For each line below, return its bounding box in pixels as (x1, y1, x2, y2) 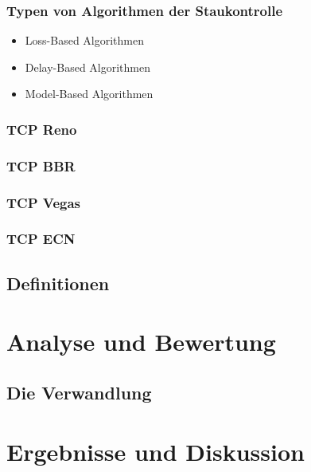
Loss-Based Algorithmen (25, 32, 144, 49)
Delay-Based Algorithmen (25, 58, 151, 75)
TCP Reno (6, 119, 77, 139)
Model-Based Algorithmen (25, 85, 154, 102)
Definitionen (6, 270, 110, 295)
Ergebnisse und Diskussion (6, 435, 305, 467)
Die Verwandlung (6, 380, 152, 404)
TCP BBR (6, 155, 76, 175)
